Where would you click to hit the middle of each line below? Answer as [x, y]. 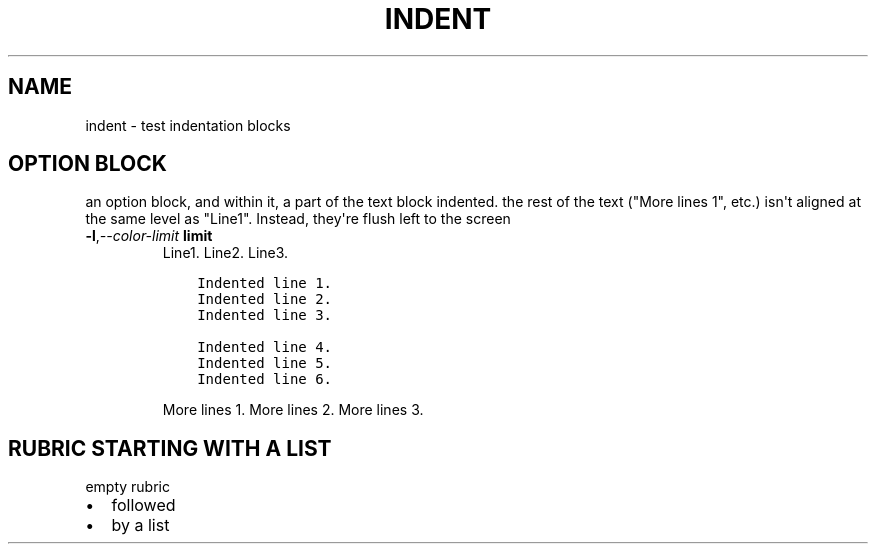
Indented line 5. [265, 363]
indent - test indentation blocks [188, 125]
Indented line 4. [265, 347]
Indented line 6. [265, 379]
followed [143, 505]
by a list [140, 525]
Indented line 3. [265, 315]
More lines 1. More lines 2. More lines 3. [293, 410]
